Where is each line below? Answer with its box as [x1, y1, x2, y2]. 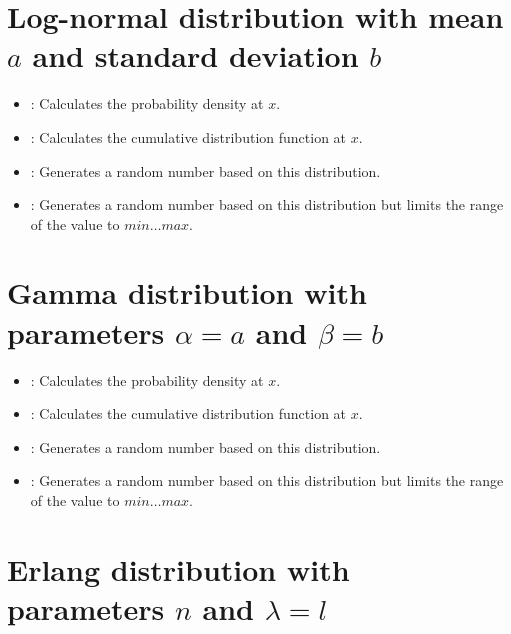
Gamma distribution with [7, 272, 367, 313]
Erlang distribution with [7, 548, 350, 589]
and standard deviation [32, 35, 359, 76]
